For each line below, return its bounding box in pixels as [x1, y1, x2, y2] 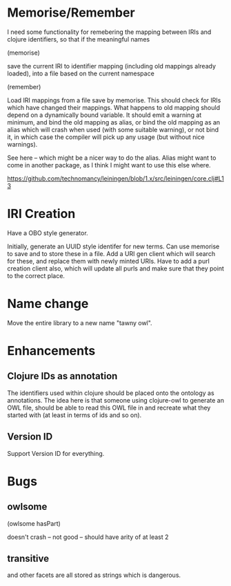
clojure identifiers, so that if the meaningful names [7, 35, 150, 43]
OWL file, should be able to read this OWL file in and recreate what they [7, 403, 211, 412]
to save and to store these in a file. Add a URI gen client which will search [7, 249, 216, 257]
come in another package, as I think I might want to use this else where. [7, 161, 212, 169]
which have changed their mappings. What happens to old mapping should [7, 103, 221, 111]
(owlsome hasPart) [7, 519, 61, 527]
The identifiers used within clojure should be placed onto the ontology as [7, 389, 215, 397]
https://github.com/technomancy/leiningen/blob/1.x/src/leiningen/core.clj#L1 [7, 174, 224, 183]
